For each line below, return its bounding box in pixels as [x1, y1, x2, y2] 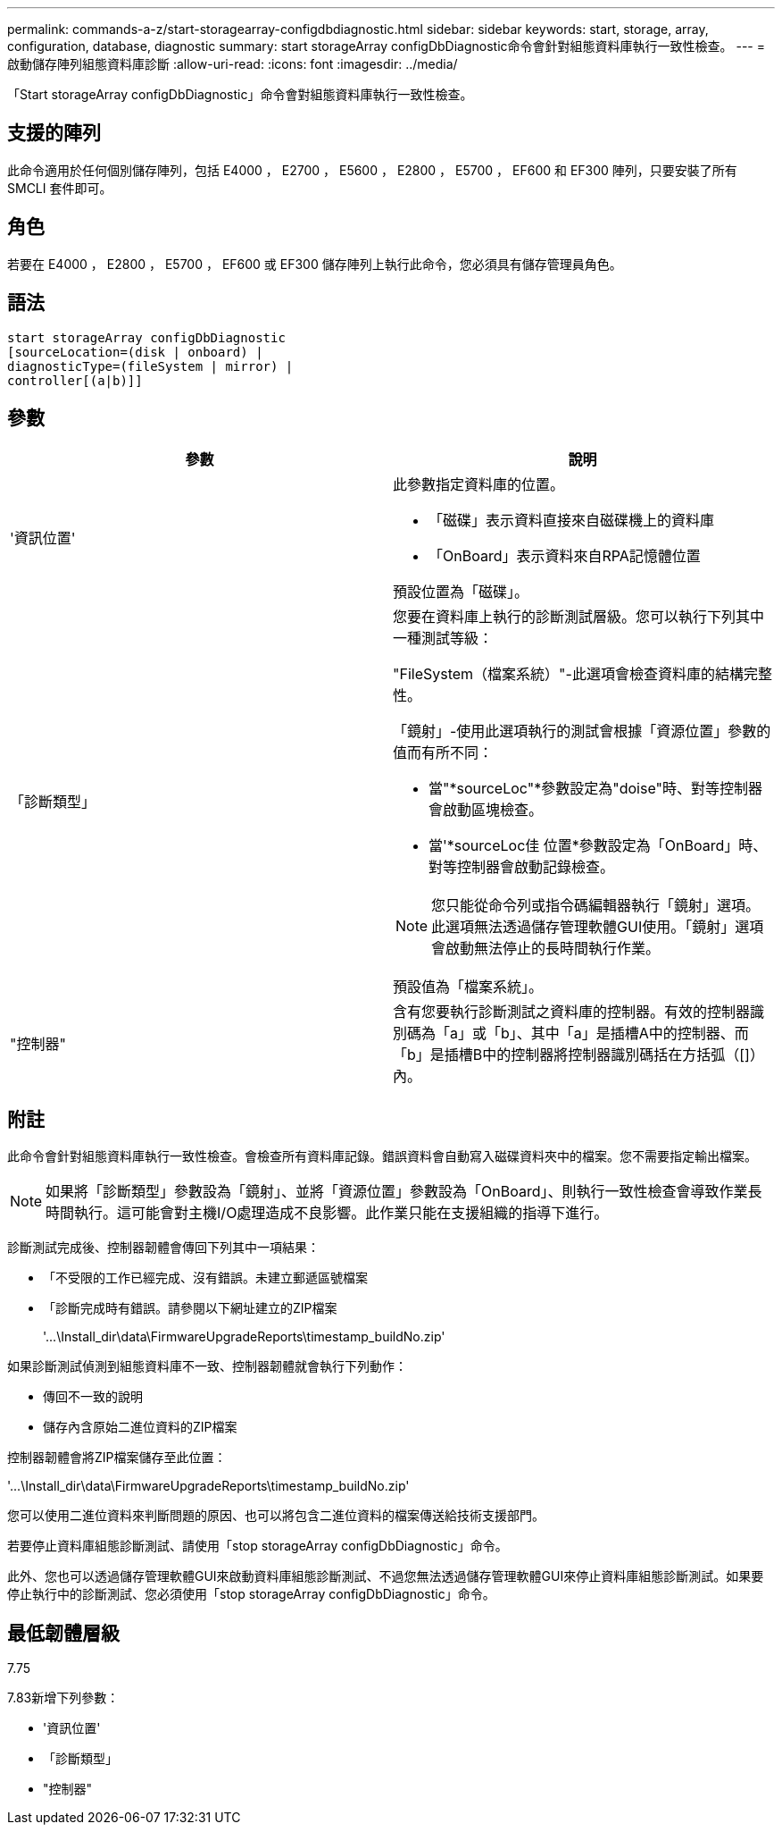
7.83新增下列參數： [7, 1690, 120, 1706]
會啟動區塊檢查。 [428, 801, 544, 819]
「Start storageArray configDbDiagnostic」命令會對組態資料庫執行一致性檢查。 [7, 87, 473, 102]
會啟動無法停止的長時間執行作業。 [431, 939, 661, 958]
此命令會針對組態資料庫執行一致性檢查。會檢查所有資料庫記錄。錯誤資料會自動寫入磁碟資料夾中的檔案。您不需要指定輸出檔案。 [7, 1148, 757, 1164]
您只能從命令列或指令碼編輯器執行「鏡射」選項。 [431, 896, 761, 915]
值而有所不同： [393, 744, 494, 762]
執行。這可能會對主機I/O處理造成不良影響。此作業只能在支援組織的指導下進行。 [74, 1204, 609, 1223]
